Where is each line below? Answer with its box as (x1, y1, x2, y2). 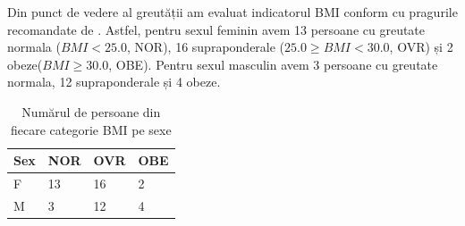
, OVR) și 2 (389, 38, 453, 56)
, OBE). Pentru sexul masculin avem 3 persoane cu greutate (108, 54, 438, 73)
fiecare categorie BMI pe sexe (11, 120, 172, 138)
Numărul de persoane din (21, 102, 161, 121)
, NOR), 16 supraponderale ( (126, 38, 285, 56)
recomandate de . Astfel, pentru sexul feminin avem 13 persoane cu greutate (7, 20, 426, 38)
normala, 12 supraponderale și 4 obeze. (7, 72, 221, 91)
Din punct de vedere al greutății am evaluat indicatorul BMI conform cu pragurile (7, 3, 458, 21)
